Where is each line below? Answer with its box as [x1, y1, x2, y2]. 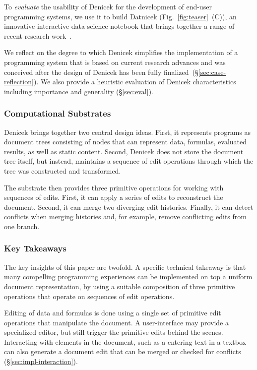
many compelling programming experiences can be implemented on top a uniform [4, 271, 253, 282]
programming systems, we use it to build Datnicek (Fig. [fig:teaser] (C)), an [4, 11, 237, 21]
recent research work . [4, 30, 72, 41]
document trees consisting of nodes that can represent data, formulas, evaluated [4, 136, 247, 147]
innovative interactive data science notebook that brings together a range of [4, 21, 235, 31]
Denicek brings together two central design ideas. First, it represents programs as [4, 126, 251, 137]
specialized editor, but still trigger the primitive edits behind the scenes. [4, 327, 223, 337]
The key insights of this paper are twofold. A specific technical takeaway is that [4, 261, 246, 272]
